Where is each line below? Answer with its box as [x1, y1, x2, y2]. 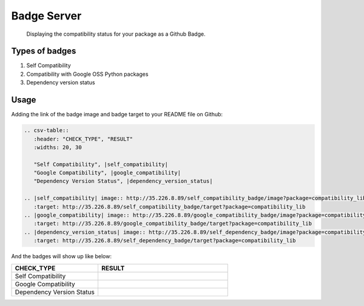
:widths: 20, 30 [33, 144, 82, 151]
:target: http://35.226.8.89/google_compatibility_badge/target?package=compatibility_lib [33, 220, 312, 227]
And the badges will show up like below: [11, 253, 112, 260]
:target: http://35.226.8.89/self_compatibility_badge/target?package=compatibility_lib [33, 203, 306, 210]
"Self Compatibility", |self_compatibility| [33, 161, 168, 168]
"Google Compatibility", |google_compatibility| [33, 170, 181, 176]
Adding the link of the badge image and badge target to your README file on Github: [11, 111, 223, 118]
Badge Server [11, 9, 82, 22]
